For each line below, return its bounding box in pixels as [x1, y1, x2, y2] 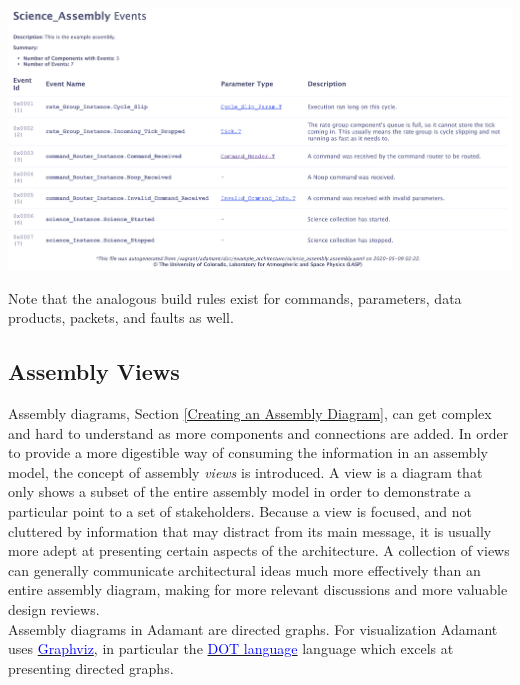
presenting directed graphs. [8, 657, 174, 678]
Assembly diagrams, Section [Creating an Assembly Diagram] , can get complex [8, 403, 492, 424]
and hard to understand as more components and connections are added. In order [8, 422, 509, 443]
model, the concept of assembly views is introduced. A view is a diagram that [8, 461, 483, 482]
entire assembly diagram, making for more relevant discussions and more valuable [8, 579, 508, 600]
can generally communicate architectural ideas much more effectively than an [8, 559, 481, 580]
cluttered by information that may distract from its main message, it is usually [8, 520, 492, 541]
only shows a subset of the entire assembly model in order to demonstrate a [8, 481, 472, 502]
